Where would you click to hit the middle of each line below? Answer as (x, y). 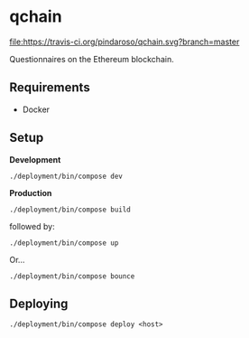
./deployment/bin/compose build (70, 210)
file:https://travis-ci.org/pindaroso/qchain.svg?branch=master (124, 42)
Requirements (50, 88)
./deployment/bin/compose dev (66, 176)
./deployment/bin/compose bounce (72, 276)
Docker (36, 109)
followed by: (32, 226)
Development (35, 159)
